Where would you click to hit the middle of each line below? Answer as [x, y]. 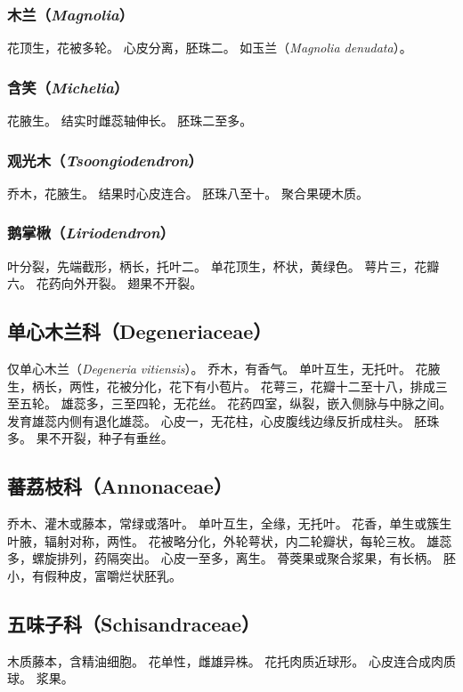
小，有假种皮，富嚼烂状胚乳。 [94, 575]
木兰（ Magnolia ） [71, 14]
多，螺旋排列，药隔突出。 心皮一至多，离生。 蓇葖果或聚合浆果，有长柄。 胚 [231, 558]
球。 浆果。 [41, 678]
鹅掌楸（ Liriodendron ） [91, 233]
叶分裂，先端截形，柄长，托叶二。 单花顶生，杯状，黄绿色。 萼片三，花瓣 [223, 266]
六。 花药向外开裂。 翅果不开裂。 [105, 283]
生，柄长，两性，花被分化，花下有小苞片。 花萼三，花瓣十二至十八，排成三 [227, 386]
